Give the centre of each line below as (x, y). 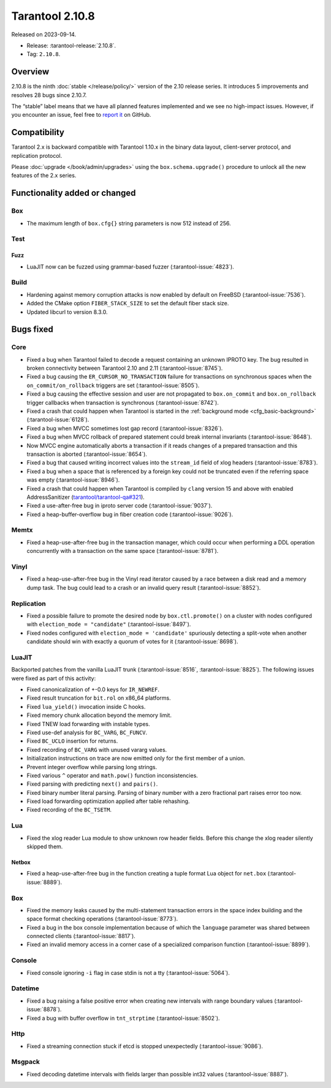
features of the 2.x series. (44, 176)
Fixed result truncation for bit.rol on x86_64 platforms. (99, 698)
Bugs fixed (32, 330)
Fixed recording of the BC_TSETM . (69, 810)
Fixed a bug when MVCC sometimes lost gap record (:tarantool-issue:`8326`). (125, 428)
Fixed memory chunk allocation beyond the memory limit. (99, 715)
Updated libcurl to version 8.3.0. (67, 312)
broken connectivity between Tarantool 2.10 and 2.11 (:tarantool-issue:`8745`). (125, 368)
